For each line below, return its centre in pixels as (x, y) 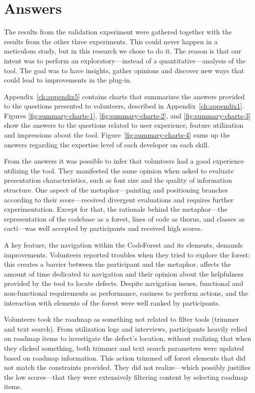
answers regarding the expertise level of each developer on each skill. (107, 144)
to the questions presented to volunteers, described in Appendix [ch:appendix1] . (124, 106)
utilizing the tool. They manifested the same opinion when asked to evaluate (119, 170)
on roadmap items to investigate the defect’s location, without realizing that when (127, 338)
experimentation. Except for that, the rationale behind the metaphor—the (116, 209)
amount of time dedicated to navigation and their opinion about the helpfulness (124, 273)
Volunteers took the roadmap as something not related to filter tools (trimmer (121, 319)
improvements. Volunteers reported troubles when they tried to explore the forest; (127, 254)
